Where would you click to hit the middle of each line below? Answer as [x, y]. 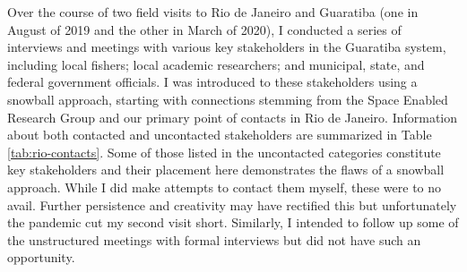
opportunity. [41, 257]
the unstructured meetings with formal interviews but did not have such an [214, 239]
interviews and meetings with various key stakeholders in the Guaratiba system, [227, 47]
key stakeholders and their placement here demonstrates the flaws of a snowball [226, 170]
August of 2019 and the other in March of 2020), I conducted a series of [204, 29]
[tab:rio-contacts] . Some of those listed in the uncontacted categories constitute [224, 152]
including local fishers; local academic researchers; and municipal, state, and [216, 64]
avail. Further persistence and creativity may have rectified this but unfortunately [232, 204]
